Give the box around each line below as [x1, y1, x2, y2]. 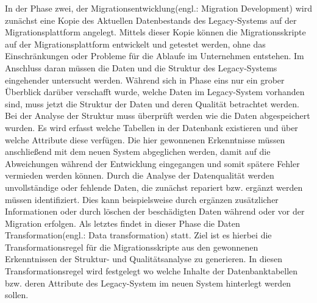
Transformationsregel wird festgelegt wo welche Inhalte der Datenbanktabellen [5, 265, 298, 277]
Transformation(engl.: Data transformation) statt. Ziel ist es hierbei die [5, 229, 272, 241]
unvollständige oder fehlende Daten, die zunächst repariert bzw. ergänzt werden [5, 180, 303, 193]
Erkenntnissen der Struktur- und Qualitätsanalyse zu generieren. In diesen [5, 252, 283, 265]
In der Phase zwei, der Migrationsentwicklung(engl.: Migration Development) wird [5, 2, 312, 14]
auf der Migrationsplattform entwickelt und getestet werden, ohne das [5, 37, 266, 50]
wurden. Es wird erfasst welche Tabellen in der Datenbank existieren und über [5, 121, 298, 134]
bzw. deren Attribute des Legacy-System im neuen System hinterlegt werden [5, 276, 291, 289]
